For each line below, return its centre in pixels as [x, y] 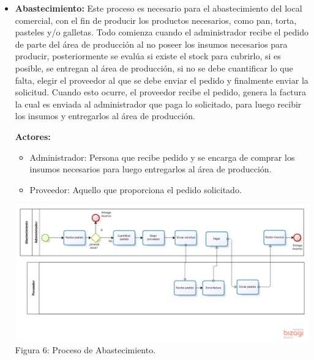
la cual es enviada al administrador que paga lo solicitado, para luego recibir [158, 104]
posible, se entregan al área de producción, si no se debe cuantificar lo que [154, 68]
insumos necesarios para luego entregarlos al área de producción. [151, 169]
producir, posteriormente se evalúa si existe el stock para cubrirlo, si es [148, 56]
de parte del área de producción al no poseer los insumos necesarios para [151, 44]
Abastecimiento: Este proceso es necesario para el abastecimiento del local [159, 8]
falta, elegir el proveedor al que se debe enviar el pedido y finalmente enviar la [162, 80]
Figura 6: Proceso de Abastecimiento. [85, 350]
